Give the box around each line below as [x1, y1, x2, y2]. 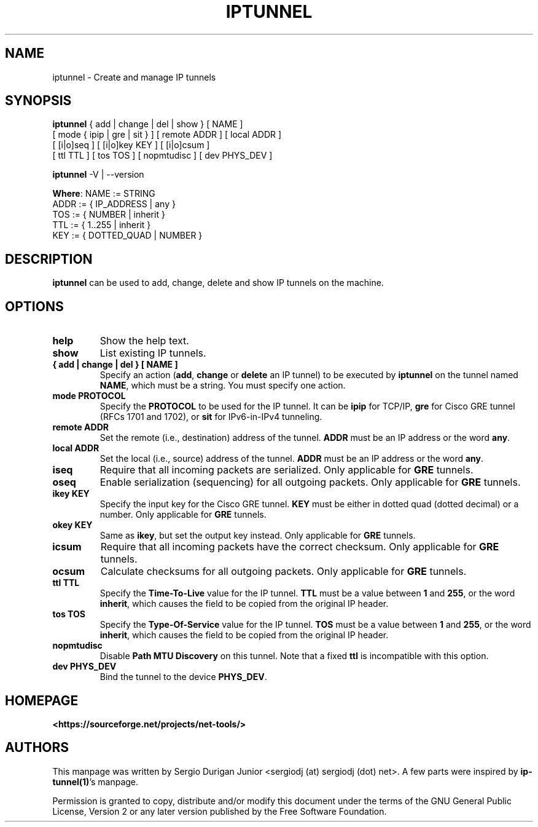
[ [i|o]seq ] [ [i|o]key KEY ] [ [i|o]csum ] [52, 140, 210, 151]
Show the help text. [99, 334, 189, 347]
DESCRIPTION [5, 251, 93, 267]
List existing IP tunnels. [99, 347, 206, 360]
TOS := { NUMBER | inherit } [52, 209, 165, 220]
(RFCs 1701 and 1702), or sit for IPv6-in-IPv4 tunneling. [99, 411, 322, 422]
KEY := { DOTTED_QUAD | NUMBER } [52, 230, 203, 241]
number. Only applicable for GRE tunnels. [99, 509, 267, 520]
